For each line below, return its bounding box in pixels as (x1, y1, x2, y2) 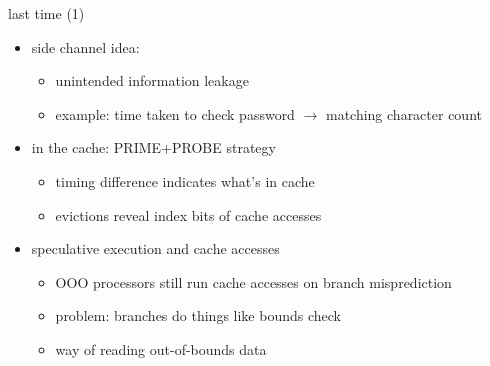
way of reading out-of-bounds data (55, 338, 267, 359)
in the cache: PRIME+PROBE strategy (31, 137, 276, 158)
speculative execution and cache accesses (31, 238, 280, 259)
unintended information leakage (55, 70, 249, 91)
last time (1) (8, 3, 85, 23)
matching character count (325, 103, 482, 124)
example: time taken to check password (55, 103, 295, 124)
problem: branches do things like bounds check (55, 305, 341, 326)
